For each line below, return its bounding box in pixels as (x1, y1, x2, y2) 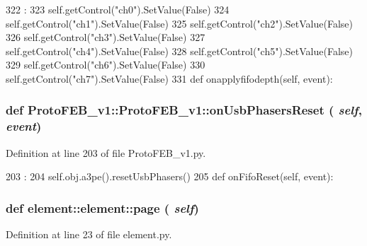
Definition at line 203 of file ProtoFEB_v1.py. (6, 145, 206, 160)
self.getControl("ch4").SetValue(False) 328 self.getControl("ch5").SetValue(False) (6, 43, 353, 58)
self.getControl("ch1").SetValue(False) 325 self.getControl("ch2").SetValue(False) (6, 16, 353, 30)
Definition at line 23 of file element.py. (6, 227, 172, 242)
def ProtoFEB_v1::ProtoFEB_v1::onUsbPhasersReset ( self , (6, 101, 362, 119)
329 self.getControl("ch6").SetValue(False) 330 (6, 57, 205, 72)
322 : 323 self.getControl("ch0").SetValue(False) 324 (6, 2, 230, 16)
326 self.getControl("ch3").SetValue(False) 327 (6, 30, 205, 45)
